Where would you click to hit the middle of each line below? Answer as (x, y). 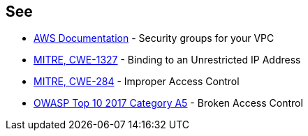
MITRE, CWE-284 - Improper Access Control (137, 82)
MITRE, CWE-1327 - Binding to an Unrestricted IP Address (167, 60)
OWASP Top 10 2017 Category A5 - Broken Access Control (168, 103)
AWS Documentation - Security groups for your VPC (154, 38)
